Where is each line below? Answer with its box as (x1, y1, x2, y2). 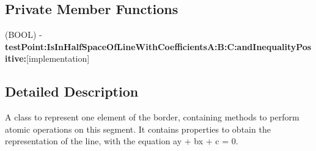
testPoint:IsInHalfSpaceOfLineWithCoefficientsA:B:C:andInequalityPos (5, 40, 312, 53)
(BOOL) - (5, 28, 42, 41)
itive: (5, 52, 27, 65)
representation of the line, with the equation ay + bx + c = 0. (5, 134, 238, 147)
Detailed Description (5, 82, 139, 101)
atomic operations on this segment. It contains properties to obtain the (5, 122, 271, 135)
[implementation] (26, 52, 90, 65)
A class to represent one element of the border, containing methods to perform (5, 111, 299, 123)
